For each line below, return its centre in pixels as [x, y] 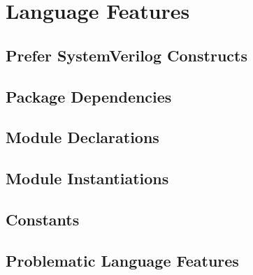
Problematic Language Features [122, 260]
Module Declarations [82, 137]
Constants [43, 219]
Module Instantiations [87, 178]
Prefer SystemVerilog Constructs [127, 55]
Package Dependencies [89, 96]
